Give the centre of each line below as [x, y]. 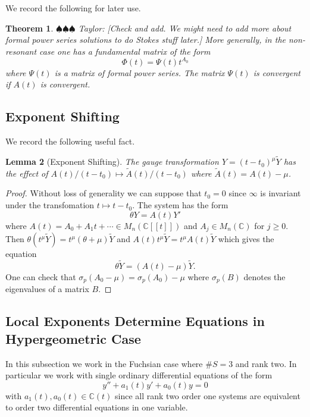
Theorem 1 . [29, 28]
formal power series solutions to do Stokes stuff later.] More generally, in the [145, 40]
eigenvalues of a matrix [47, 289]
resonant [21, 51]
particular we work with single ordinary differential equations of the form [139, 375]
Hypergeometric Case [73, 338]
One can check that [41, 276]
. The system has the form [180, 205]
